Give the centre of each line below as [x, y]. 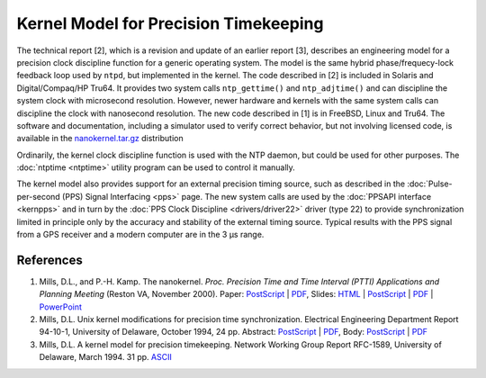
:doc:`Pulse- [430, 184]
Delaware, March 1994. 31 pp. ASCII [106, 357]
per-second [38, 196]
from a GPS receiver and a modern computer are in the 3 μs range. [140, 235]
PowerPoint [61, 307]
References [49, 260]
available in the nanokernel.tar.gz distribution [100, 139]
